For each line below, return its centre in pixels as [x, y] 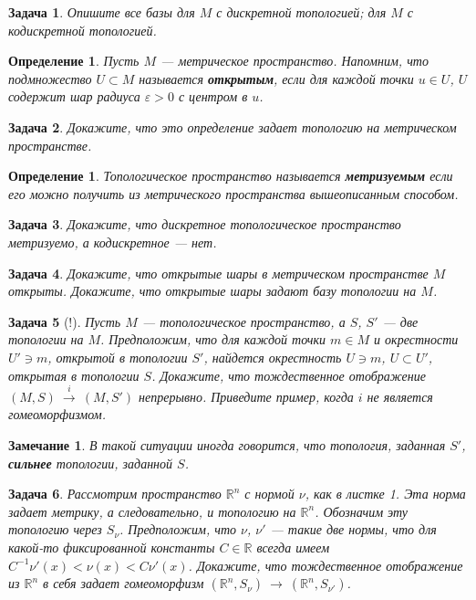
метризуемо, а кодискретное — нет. [113, 242]
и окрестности [416, 339]
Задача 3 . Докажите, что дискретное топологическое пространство [205, 224]
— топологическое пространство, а [243, 321]
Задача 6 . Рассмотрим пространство [115, 494]
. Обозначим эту [362, 511]
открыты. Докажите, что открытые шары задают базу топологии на [212, 291]
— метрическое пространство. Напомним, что [295, 61]
